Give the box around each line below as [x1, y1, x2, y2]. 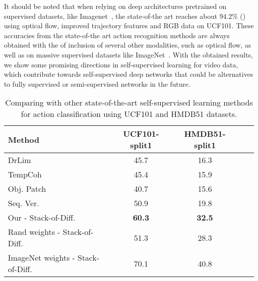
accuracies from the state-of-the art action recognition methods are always [4, 30, 230, 40]
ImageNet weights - [8, 252, 75, 264]
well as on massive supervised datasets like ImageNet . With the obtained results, [4, 49, 253, 59]
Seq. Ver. [8, 197, 39, 209]
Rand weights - [8, 226, 61, 238]
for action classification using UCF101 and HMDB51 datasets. [21, 108, 237, 120]
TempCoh [8, 169, 42, 180]
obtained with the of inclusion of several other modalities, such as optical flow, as [4, 40, 251, 50]
